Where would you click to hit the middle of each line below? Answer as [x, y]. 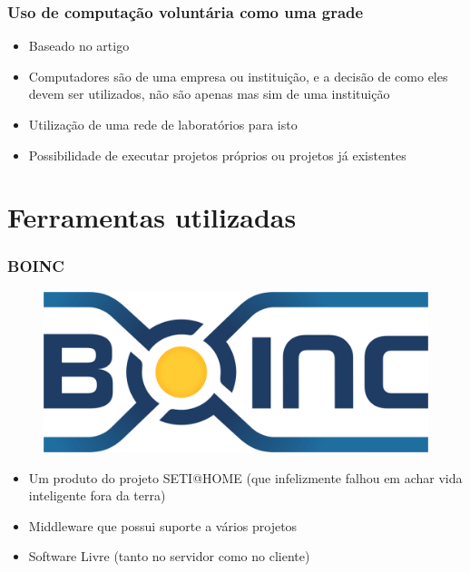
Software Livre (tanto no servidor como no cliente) [169, 556]
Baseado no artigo [79, 46]
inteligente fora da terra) [97, 495]
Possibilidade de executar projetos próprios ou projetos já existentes [217, 155]
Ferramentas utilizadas [152, 217]
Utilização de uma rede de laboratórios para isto [163, 124]
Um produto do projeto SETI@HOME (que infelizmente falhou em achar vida [245, 477]
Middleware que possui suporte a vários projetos [163, 525]
